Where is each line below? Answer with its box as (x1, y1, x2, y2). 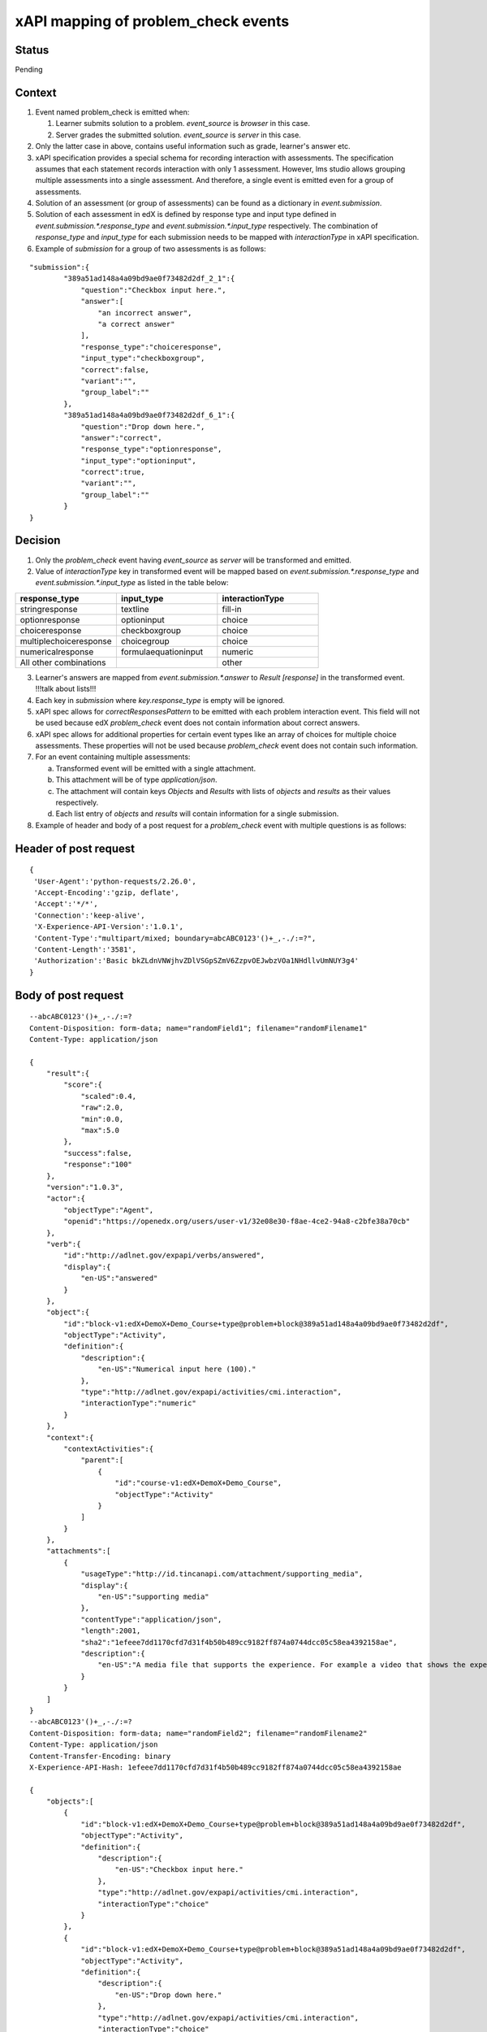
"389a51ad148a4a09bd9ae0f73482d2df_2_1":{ (63, 274, 235, 284)
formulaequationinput (120, 646, 203, 658)
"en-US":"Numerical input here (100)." (97, 1365, 256, 1374)
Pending (15, 65, 44, 75)
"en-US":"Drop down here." (114, 1990, 222, 1999)
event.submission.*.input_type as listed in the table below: (35, 578, 229, 588)
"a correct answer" (97, 319, 175, 328)
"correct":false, (80, 365, 150, 374)
